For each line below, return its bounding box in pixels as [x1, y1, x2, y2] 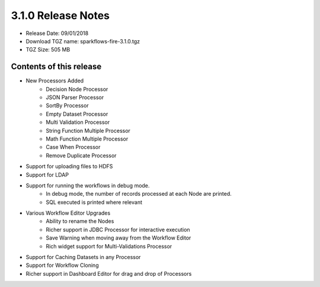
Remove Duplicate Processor [46, 152, 117, 159]
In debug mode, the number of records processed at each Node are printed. [46, 190, 232, 197]
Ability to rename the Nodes [46, 218, 114, 225]
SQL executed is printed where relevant [46, 199, 142, 206]
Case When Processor [46, 143, 101, 151]
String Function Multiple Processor [46, 127, 130, 134]
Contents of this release [11, 62, 102, 72]
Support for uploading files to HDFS [25, 163, 113, 170]
